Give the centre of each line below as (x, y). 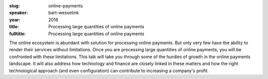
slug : (14, 6)
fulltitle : (17, 34)
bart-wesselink (64, 13)
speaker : (19, 13)
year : (15, 19)
